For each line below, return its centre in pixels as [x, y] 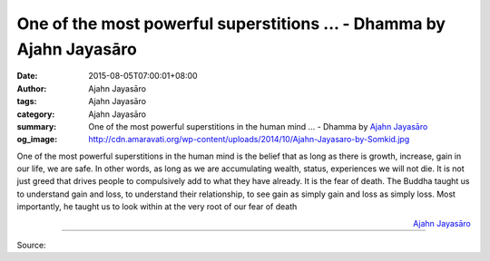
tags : [27, 101]
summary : [37, 126]
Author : [32, 88]
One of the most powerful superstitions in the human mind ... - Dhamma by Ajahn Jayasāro [258, 126]
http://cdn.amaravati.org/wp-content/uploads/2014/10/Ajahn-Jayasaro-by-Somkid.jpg [249, 140]
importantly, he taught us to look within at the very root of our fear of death [157, 207]
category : [36, 114]
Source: [31, 246]
